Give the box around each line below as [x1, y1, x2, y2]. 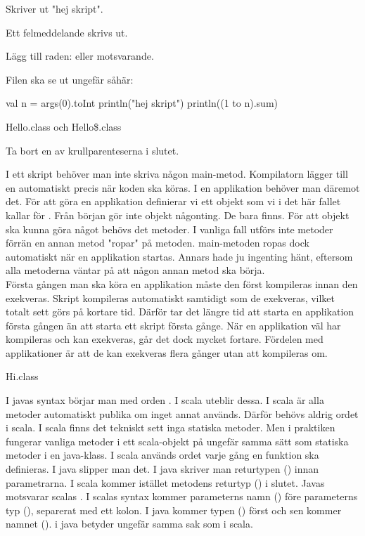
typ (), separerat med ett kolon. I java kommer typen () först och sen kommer [6, 502, 342, 517]
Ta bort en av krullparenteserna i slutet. [6, 143, 179, 157]
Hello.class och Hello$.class [6, 119, 122, 133]
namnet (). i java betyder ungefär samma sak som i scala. [6, 516, 253, 531]
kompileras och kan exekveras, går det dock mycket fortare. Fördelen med [6, 332, 324, 346]
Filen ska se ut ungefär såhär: [6, 72, 134, 86]
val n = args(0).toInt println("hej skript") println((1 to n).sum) [6, 96, 278, 110]
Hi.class [6, 369, 39, 384]
